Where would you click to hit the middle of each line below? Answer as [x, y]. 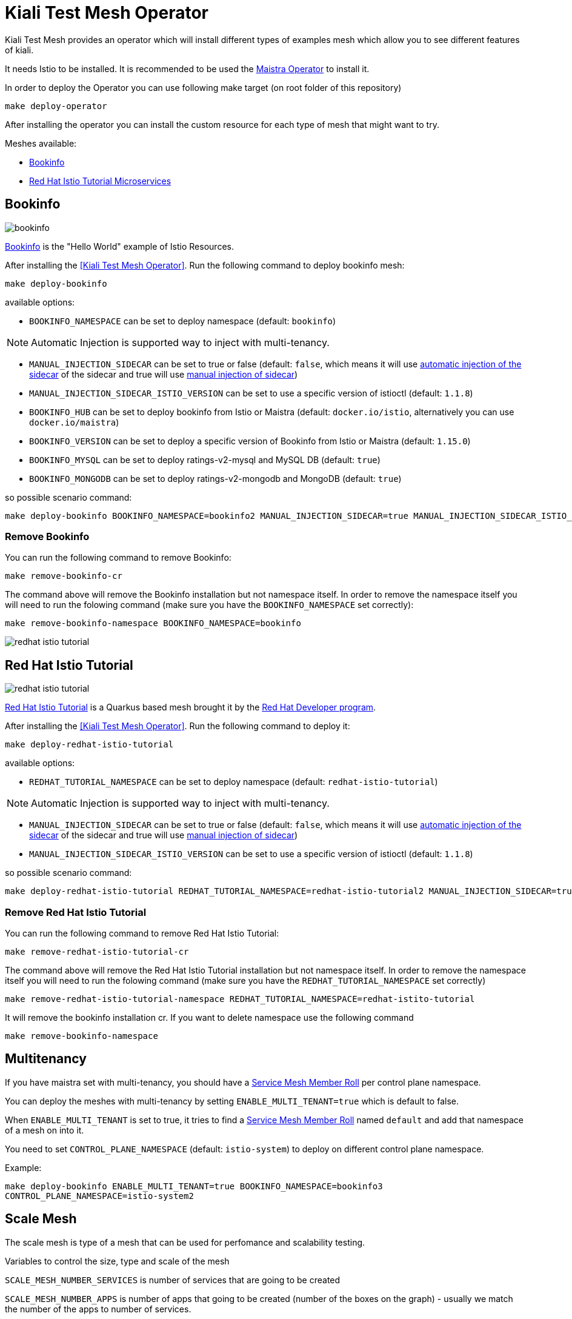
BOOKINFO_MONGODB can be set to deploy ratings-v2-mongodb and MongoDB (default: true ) [215, 478]
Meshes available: [41, 143]
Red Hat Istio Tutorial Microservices [100, 181]
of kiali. [19, 50]
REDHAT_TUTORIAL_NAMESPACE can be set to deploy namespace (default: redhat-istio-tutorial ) [234, 782]
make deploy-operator [56, 106]
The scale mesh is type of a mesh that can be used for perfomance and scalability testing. [185, 1242]
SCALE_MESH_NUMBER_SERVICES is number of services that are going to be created [173, 1280]
